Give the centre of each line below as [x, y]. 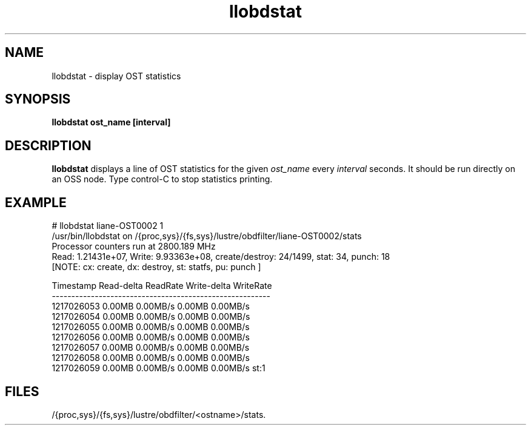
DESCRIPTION [48, 145]
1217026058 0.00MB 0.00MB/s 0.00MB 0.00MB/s [151, 358]
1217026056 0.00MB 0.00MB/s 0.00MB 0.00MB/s [151, 337]
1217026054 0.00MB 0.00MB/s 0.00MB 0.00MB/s [151, 317]
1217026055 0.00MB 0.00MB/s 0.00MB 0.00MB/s [151, 327]
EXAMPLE [36, 202]
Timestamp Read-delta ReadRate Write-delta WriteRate [162, 286]
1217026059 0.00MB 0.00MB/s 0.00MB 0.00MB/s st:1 [159, 368]
